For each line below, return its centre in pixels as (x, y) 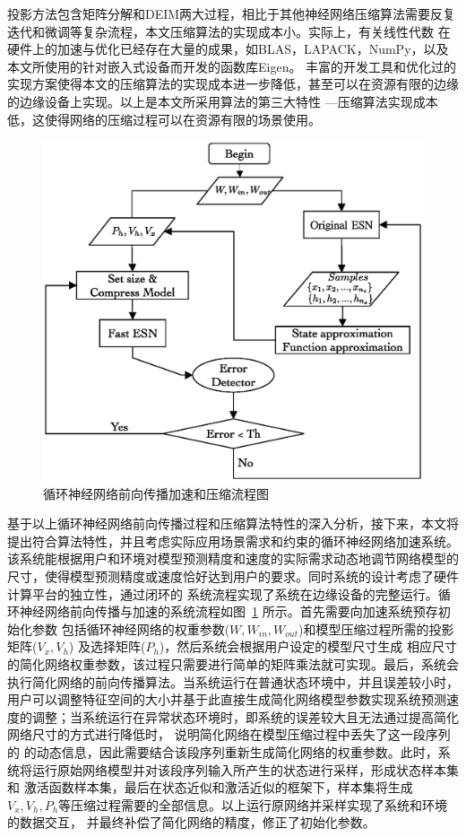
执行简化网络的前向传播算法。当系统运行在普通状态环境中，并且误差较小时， (233, 681)
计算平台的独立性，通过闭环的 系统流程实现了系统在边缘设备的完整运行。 (223, 593)
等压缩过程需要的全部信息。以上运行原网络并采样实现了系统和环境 (253, 804)
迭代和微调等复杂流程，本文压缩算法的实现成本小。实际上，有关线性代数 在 (229, 31)
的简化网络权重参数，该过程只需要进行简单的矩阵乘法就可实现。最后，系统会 (233, 663)
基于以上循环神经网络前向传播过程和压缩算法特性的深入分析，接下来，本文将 (233, 523)
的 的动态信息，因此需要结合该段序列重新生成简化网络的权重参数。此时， (223, 751)
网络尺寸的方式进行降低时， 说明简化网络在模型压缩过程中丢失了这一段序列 (229, 734)
